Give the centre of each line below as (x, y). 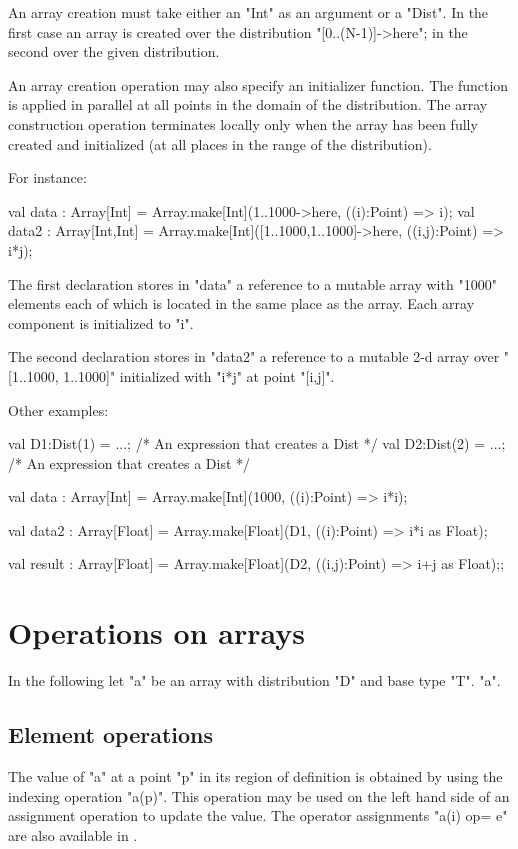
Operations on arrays (156, 632)
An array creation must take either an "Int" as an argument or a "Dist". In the (248, 12)
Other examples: (58, 409)
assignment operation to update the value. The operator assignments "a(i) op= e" (258, 815)
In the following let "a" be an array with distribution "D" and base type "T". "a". (254, 680)
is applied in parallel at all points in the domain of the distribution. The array (248, 104)
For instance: (47, 177)
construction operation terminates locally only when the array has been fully (243, 123)
